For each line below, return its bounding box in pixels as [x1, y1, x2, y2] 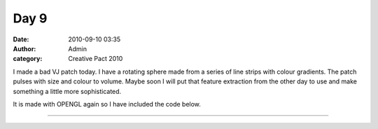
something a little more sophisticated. [13, 87, 122, 95]
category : [13, 55, 43, 63]
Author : [13, 44, 36, 53]
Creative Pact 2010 [68, 55, 123, 63]
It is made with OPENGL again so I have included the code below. [13, 100, 201, 108]
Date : [13, 35, 29, 43]
